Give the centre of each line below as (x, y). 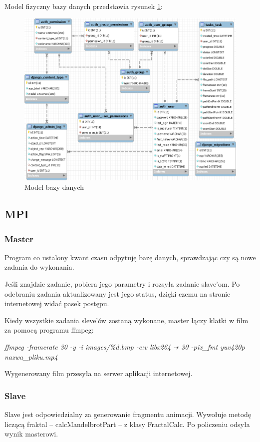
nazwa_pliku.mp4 (31, 356)
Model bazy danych (54, 187)
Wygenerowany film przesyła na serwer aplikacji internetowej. (99, 373)
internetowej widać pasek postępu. (57, 303)
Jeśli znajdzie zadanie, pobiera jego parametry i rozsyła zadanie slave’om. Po (122, 284)
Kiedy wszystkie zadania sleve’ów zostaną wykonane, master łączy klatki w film (127, 320)
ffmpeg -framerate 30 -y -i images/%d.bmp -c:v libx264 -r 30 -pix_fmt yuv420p (125, 347)
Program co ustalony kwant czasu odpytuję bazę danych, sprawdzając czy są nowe (130, 257)
